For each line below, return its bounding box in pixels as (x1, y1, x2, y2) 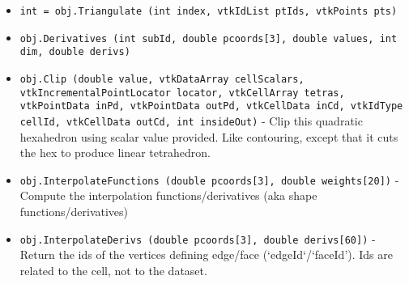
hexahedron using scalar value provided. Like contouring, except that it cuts (19, 128, 398, 145)
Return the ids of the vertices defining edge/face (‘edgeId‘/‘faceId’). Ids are (19, 246, 393, 263)
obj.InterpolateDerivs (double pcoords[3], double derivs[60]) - (19, 230, 376, 247)
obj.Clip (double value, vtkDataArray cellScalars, (19, 73, 305, 85)
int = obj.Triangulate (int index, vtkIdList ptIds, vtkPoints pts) (19, 6, 398, 17)
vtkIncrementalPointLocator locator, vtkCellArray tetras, (19, 87, 345, 99)
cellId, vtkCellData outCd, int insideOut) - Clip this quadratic (19, 112, 363, 129)
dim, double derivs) (19, 46, 130, 58)
